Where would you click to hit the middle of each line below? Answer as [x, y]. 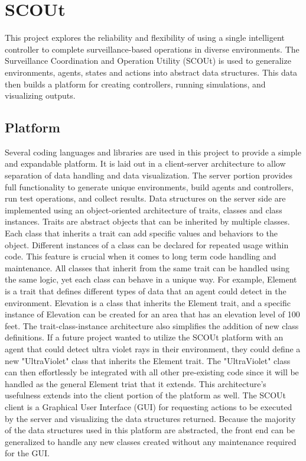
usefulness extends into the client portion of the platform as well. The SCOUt [146, 395]
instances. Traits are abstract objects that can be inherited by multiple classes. [147, 221]
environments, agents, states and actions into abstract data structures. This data [151, 72]
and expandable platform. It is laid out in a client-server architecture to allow [145, 163]
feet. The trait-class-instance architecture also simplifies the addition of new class [152, 325]
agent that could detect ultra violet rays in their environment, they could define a [153, 348]
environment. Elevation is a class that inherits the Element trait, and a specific [148, 302]
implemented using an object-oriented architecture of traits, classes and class [144, 210]
